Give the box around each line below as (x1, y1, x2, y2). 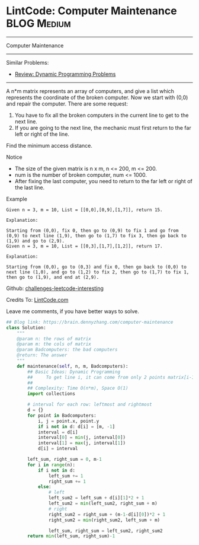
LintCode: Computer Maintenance (6, 4, 177, 18)
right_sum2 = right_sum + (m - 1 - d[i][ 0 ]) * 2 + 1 (48, 511, 166, 517)
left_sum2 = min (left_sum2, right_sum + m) (48, 501, 158, 506)
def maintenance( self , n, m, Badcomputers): (17, 363, 129, 369)
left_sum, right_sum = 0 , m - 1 (27, 457, 102, 463)
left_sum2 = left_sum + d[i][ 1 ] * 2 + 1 (48, 495, 145, 501)
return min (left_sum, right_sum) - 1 (27, 533, 115, 539)
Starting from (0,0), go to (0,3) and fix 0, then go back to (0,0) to (6, 264, 187, 270)
